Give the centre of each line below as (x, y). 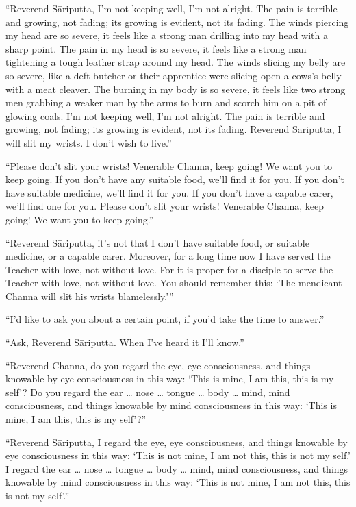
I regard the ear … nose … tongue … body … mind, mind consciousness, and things (177, 468)
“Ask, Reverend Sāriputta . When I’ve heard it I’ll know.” (125, 342)
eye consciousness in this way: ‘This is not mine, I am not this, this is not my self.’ (178, 455)
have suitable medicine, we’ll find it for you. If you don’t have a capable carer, (169, 192)
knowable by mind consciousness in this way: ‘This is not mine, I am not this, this (178, 482)
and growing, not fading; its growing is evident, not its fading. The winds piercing (177, 22)
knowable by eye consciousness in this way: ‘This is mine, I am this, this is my (170, 379)
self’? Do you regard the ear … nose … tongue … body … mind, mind (148, 392)
